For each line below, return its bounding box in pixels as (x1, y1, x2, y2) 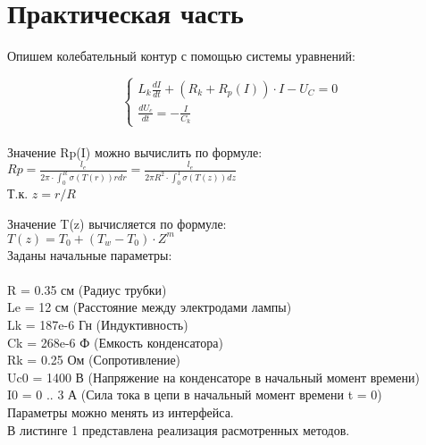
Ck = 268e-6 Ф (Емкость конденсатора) (7, 332, 223, 351)
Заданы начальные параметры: (7, 245, 172, 264)
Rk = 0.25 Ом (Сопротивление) (7, 350, 181, 369)
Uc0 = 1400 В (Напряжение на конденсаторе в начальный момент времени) (7, 367, 420, 386)
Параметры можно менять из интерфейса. (7, 403, 234, 422)
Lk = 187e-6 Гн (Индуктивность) (7, 315, 188, 334)
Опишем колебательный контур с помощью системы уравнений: (7, 46, 355, 65)
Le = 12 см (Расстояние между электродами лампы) (7, 298, 292, 316)
